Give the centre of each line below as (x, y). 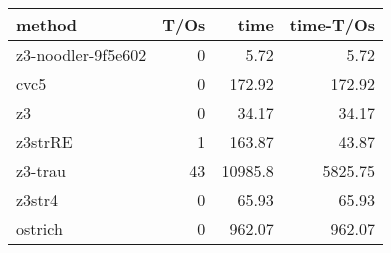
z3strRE (44, 141)
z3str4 (37, 199)
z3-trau (41, 170)
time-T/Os (332, 24)
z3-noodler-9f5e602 (81, 54)
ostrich (39, 228)
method (47, 24)
